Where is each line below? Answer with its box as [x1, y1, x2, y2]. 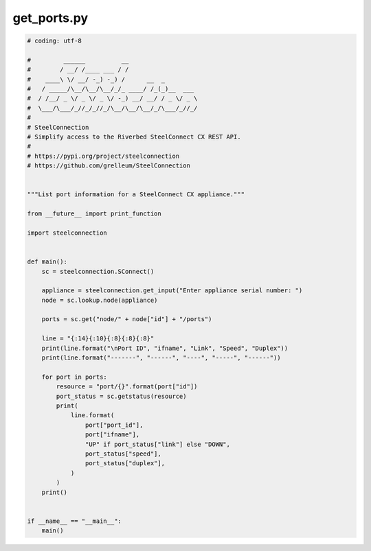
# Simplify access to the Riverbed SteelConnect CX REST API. [27, 133, 241, 141]
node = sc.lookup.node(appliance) [41, 296, 158, 304]
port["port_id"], [85, 421, 144, 429]
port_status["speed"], [85, 449, 161, 458]
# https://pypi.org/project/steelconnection [27, 152, 180, 160]
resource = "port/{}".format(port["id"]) [56, 383, 198, 390]
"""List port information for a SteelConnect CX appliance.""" [27, 191, 245, 198]
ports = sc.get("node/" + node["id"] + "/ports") [41, 316, 212, 323]
